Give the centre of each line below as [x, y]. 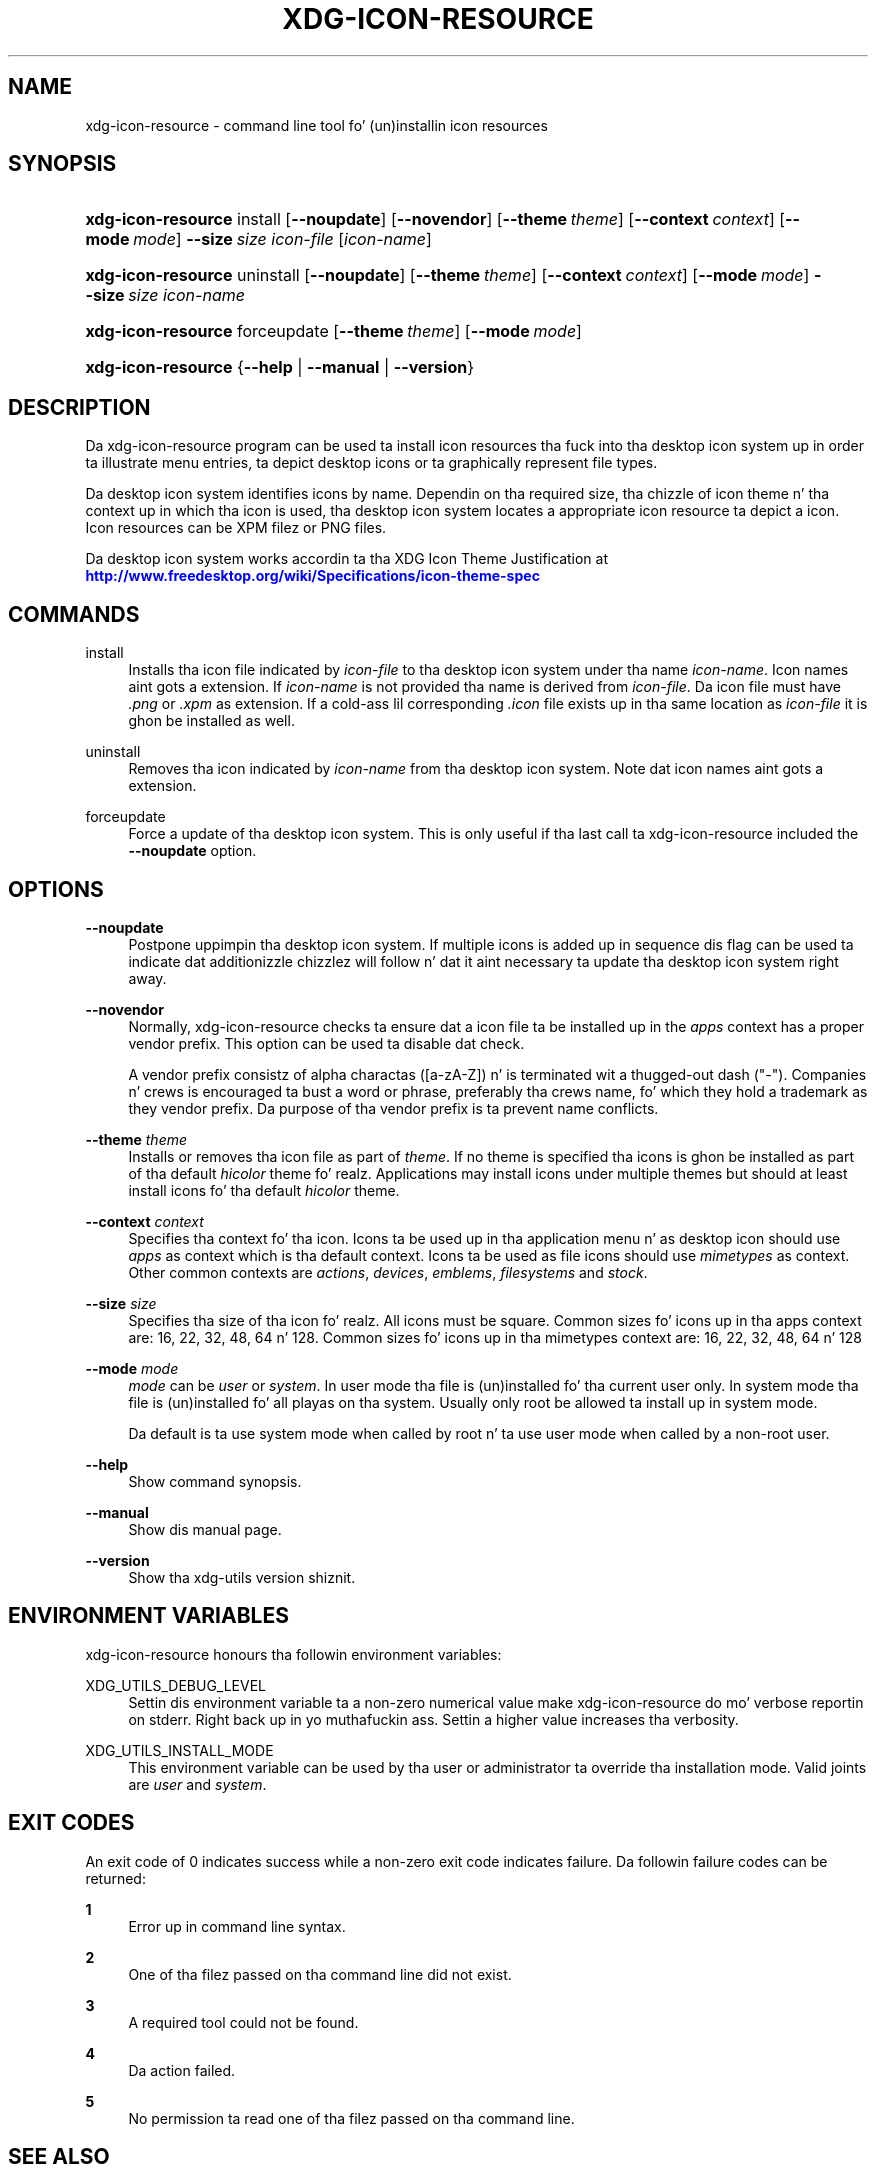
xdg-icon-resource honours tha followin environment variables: [293, 1654]
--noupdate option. [192, 851]
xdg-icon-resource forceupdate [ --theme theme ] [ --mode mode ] [333, 331]
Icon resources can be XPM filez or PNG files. [236, 528]
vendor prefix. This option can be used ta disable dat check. [326, 1043]
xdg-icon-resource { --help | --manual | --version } [279, 367]
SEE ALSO [59, 2157]
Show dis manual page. [205, 1529]
